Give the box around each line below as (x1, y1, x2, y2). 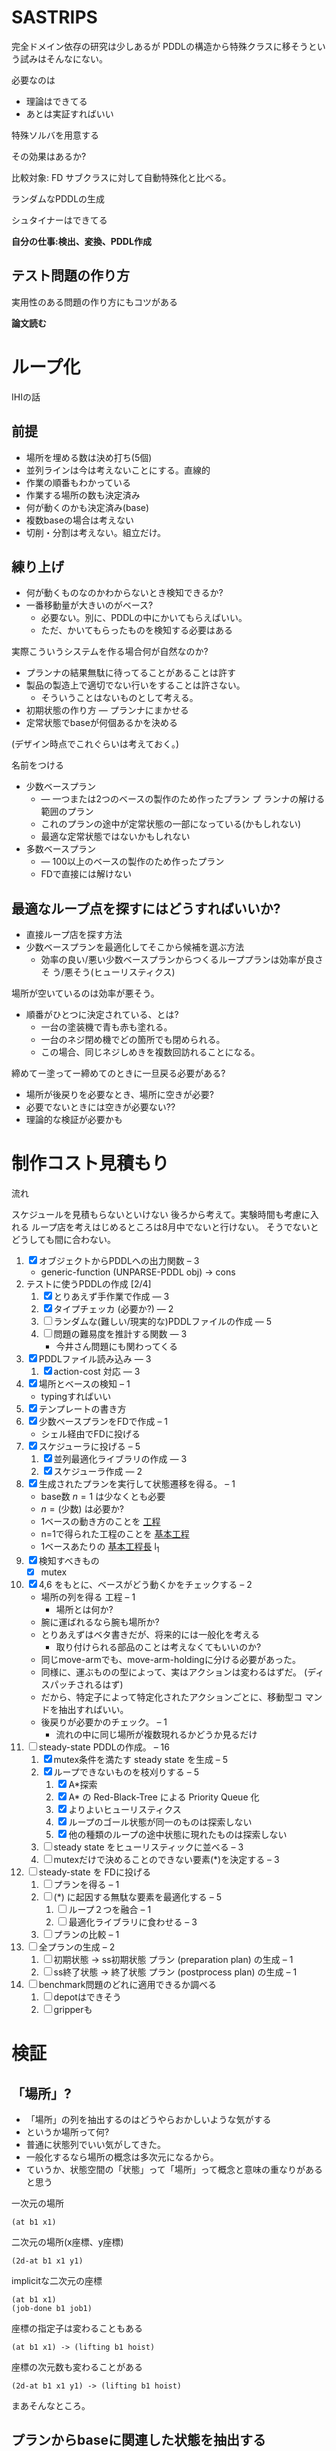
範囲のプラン (40, 806, 94, 818)
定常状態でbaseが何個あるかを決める (25, 717, 178, 729)
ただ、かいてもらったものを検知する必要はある (40, 624, 234, 636)
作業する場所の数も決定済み (25, 489, 141, 501)
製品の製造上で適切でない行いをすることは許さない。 (25, 679, 246, 691)
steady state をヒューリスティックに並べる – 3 (53, 1841, 244, 1853)
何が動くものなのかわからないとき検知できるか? (25, 587, 224, 599)
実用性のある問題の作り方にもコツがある (11, 296, 178, 308)
